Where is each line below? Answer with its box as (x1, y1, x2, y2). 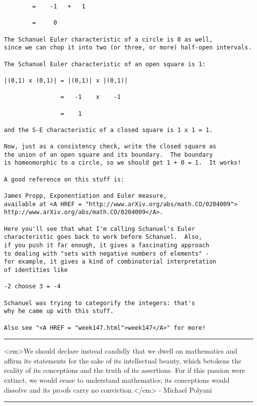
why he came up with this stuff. (4, 308, 114, 315)
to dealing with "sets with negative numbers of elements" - (4, 250, 210, 257)
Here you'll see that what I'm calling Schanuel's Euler (4, 225, 195, 232)
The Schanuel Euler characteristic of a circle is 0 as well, (4, 36, 213, 43)
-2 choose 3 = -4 (4, 283, 61, 290)
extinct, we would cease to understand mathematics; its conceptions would (4, 375, 230, 385)
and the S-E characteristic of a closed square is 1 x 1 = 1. (4, 126, 213, 134)
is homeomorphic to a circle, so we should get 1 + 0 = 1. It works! (4, 159, 241, 167)
